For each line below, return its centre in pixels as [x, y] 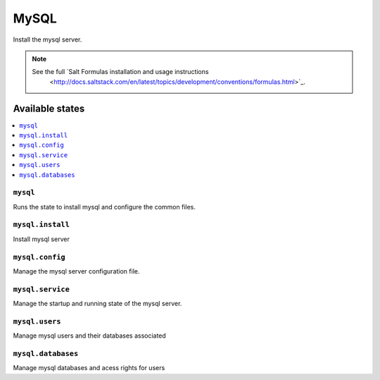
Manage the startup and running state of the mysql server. [97, 304]
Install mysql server [41, 239]
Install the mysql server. [47, 39]
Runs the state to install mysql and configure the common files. [104, 207]
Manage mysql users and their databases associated [90, 336]
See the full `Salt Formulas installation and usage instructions [120, 72]
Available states [49, 108]
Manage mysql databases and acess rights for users [89, 368]
